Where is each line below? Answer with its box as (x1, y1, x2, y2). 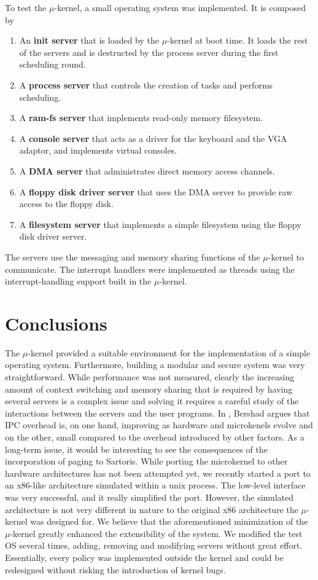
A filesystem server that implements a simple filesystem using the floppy (19, 217, 301, 230)
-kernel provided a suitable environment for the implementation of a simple (28, 346, 311, 359)
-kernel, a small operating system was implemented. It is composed (54, 1, 306, 14)
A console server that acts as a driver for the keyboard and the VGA (19, 131, 287, 144)
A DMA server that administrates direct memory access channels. (19, 164, 275, 177)
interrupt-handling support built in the (5, 275, 152, 288)
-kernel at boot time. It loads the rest (167, 34, 308, 47)
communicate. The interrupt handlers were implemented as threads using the (5, 262, 295, 275)
